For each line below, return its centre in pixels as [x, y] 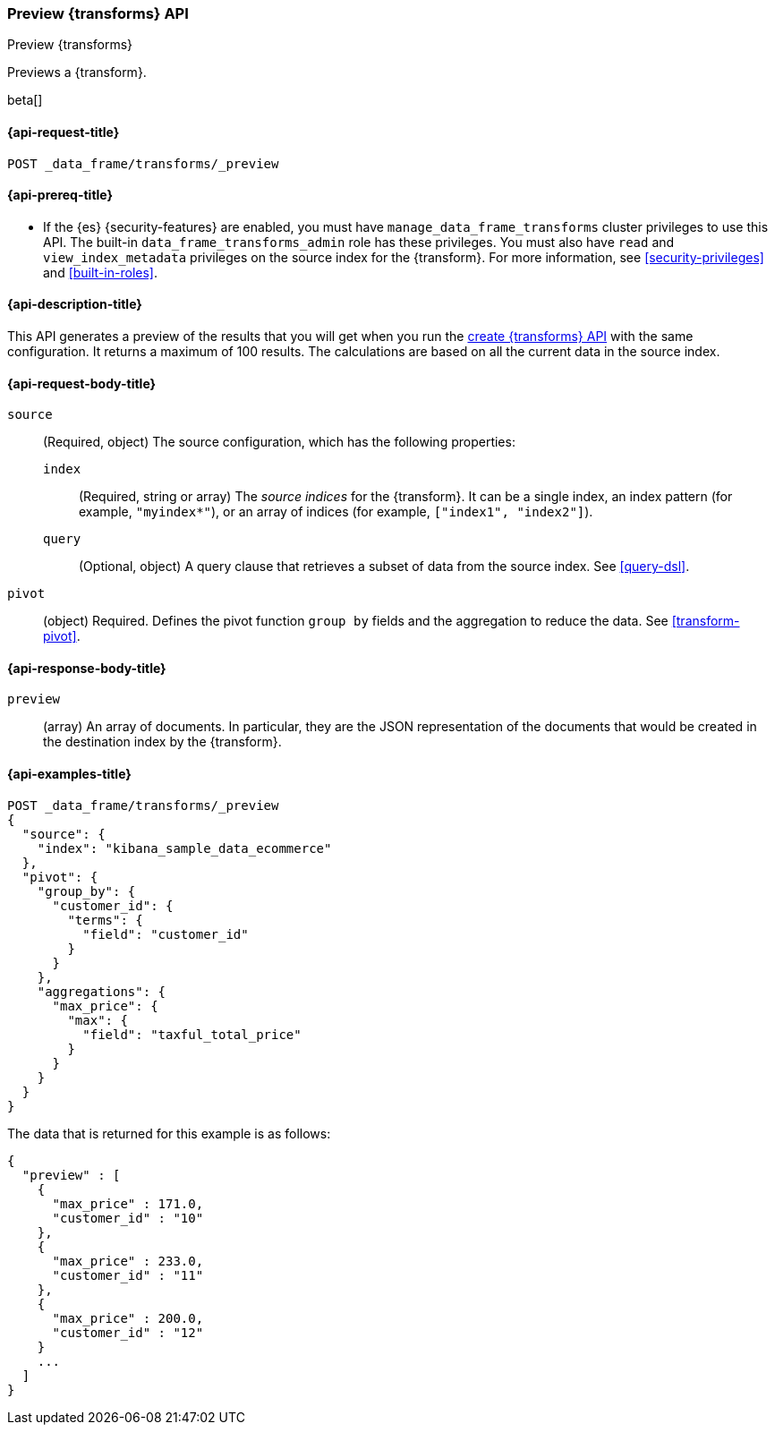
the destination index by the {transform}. [162, 742]
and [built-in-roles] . [100, 272]
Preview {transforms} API [98, 13]
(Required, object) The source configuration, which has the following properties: [279, 442]
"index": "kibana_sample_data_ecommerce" [184, 848]
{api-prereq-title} [60, 195]
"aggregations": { [102, 991]
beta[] [25, 100]
